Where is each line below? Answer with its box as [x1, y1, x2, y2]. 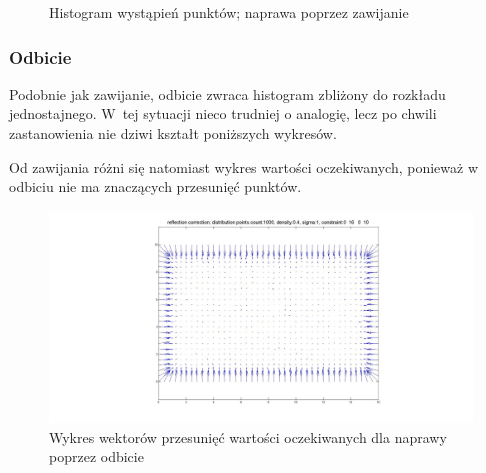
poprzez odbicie [49, 446, 144, 467]
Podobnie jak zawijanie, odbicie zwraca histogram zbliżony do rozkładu [9, 83, 446, 104]
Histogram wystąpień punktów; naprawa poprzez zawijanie [49, 2, 409, 22]
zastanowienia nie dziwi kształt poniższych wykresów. [9, 123, 337, 143]
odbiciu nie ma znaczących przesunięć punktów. [9, 176, 302, 197]
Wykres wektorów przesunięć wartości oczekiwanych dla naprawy [49, 426, 447, 447]
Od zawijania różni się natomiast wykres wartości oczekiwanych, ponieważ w [9, 156, 478, 177]
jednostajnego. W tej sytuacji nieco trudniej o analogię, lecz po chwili [9, 103, 437, 124]
